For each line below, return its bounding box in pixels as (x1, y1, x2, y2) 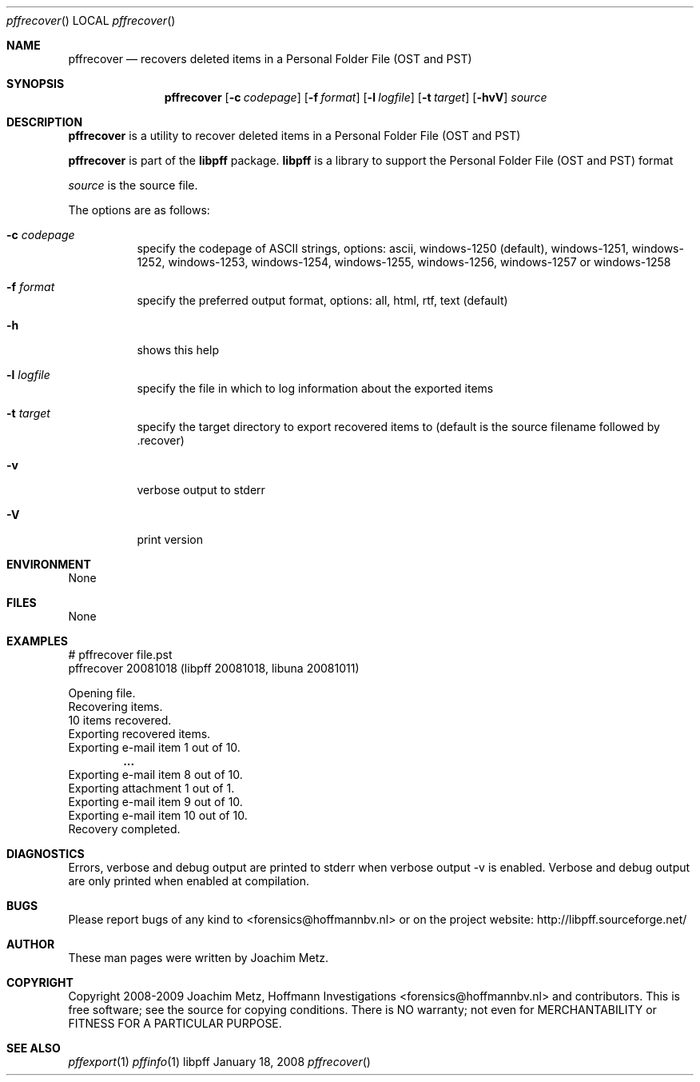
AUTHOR (6, 937, 55, 951)
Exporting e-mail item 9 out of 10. (68, 795, 243, 809)
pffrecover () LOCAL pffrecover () (6, 14, 176, 27)
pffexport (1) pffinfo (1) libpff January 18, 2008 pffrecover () (68, 1055, 371, 1068)
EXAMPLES (6, 634, 68, 648)
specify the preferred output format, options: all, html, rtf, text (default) (137, 293, 508, 307)
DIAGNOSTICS (6, 847, 85, 860)
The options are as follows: (68, 203, 210, 217)
